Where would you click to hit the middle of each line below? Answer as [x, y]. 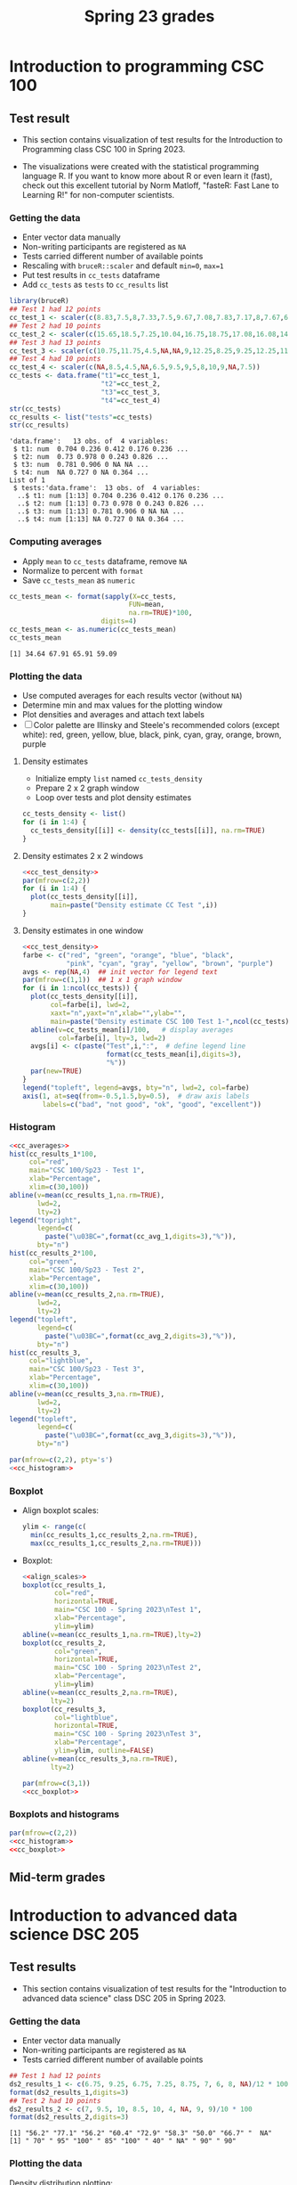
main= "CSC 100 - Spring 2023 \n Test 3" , [128, 1734]
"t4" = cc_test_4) [131, 400]
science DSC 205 [74, 1934]
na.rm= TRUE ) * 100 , [161, 613]
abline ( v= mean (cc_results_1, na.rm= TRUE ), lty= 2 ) [112, 1634]
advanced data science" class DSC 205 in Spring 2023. [124, 1998]
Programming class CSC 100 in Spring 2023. [104, 149]
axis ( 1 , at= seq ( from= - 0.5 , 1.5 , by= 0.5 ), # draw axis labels [136, 1096]
